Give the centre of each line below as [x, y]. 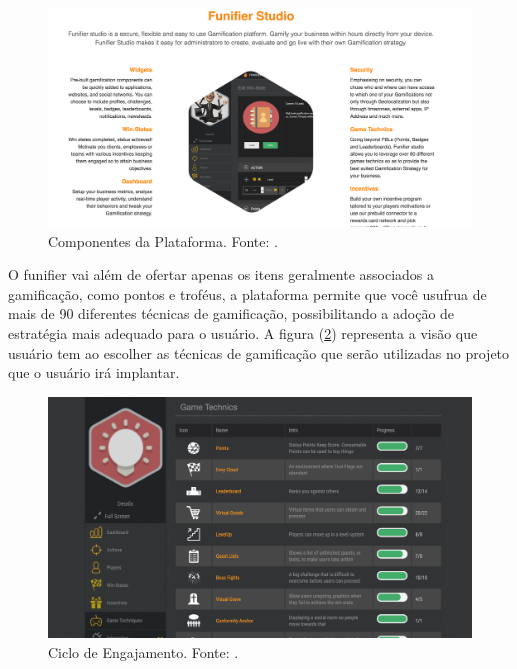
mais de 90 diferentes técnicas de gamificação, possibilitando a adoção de [231, 313]
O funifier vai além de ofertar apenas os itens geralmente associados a [221, 274]
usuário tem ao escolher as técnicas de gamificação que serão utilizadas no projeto [259, 352]
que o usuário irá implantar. [94, 372]
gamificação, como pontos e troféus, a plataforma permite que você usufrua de [247, 293]
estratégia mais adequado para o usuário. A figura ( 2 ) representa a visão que [243, 333]
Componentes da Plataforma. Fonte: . [163, 240]
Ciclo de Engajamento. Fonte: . [143, 651]
